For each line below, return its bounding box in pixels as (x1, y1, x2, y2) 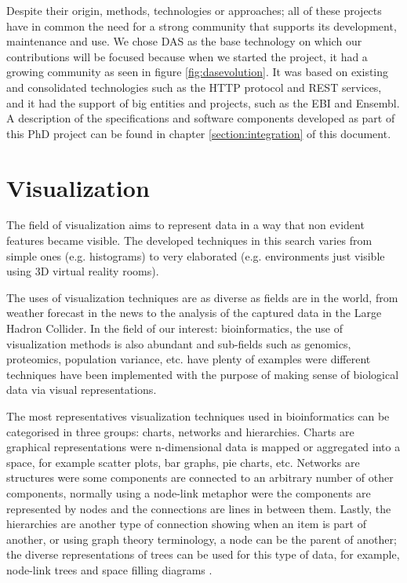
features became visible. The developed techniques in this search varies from (6, 232, 372, 249)
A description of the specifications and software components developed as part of (6, 110, 395, 126)
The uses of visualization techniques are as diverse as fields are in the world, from (6, 289, 398, 305)
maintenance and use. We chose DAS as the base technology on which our (6, 33, 362, 49)
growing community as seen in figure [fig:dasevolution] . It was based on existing (6, 64, 389, 80)
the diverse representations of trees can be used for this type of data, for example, (6, 546, 400, 563)
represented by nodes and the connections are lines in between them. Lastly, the (6, 500, 391, 516)
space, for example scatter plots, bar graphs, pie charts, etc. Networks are (6, 454, 360, 470)
